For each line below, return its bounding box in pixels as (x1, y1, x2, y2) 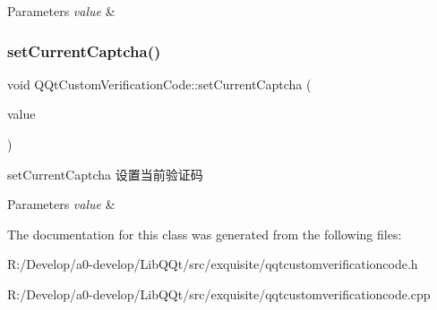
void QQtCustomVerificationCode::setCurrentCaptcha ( (7, 74, 312, 93)
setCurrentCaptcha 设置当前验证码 (7, 164, 203, 183)
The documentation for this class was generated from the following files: (7, 224, 402, 243)
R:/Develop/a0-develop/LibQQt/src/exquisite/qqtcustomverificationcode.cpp (7, 284, 431, 303)
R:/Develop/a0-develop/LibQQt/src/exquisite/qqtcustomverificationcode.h (7, 255, 418, 273)
